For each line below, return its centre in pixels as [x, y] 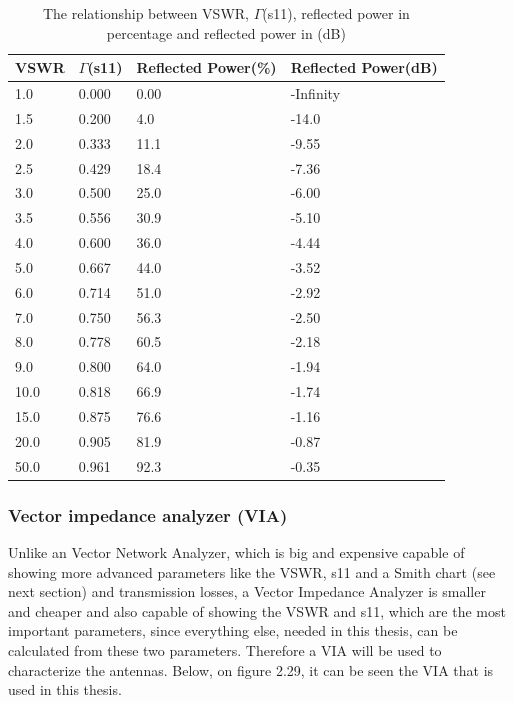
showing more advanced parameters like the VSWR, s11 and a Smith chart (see [252, 571]
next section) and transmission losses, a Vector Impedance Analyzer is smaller [247, 591]
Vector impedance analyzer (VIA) [148, 514]
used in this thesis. [65, 689]
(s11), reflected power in [336, 13]
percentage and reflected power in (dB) [226, 32]
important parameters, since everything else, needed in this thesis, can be [233, 630]
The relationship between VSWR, [145, 13]
